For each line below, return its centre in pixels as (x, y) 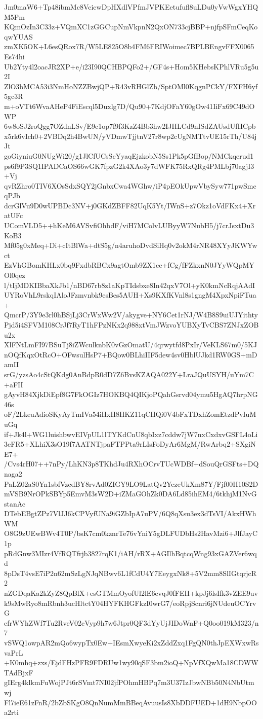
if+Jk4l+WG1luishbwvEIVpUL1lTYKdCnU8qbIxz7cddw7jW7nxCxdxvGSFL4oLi (131, 434)
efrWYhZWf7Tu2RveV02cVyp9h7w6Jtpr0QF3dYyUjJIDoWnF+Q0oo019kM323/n (131, 622)
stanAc (15, 503)
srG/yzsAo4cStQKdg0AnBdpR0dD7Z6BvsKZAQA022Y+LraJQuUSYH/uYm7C (129, 374)
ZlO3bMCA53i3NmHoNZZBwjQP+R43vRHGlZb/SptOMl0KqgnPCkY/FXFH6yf (131, 86)
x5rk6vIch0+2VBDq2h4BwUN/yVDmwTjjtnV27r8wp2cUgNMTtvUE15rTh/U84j (130, 136)
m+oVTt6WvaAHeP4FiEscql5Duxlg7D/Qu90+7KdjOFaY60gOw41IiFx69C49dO (129, 106)
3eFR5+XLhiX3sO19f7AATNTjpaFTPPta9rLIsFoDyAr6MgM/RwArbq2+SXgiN (130, 444)
